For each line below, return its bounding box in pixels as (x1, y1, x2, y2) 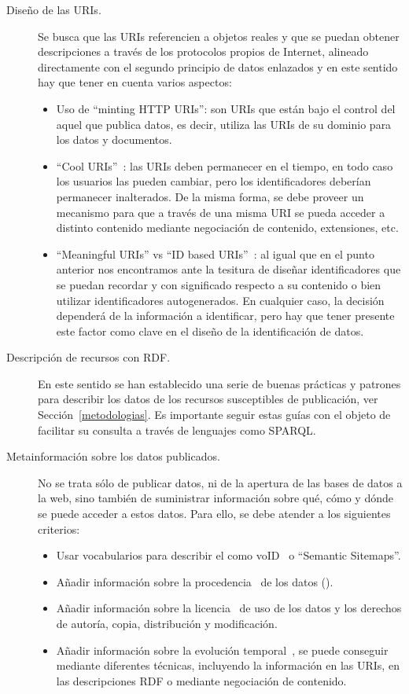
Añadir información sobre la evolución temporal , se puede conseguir (56, 641, 389, 658)
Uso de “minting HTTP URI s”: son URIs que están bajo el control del (56, 100, 396, 116)
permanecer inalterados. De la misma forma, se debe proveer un (56, 188, 364, 204)
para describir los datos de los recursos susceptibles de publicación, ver (38, 391, 378, 407)
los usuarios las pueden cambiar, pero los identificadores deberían (56, 173, 371, 189)
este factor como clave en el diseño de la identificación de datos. (56, 322, 364, 339)
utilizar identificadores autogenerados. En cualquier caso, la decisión (56, 292, 385, 308)
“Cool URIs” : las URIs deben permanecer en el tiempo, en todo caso (56, 157, 393, 174)
